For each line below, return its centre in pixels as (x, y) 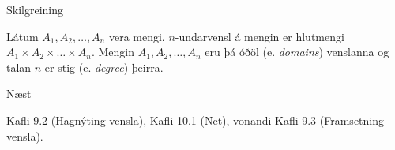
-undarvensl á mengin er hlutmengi (260, 36)
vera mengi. (137, 36)
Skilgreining (35, 9)
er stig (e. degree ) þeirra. (104, 67)
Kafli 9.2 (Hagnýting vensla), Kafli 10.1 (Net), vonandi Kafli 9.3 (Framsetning (196, 120)
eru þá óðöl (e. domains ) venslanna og (297, 52)
